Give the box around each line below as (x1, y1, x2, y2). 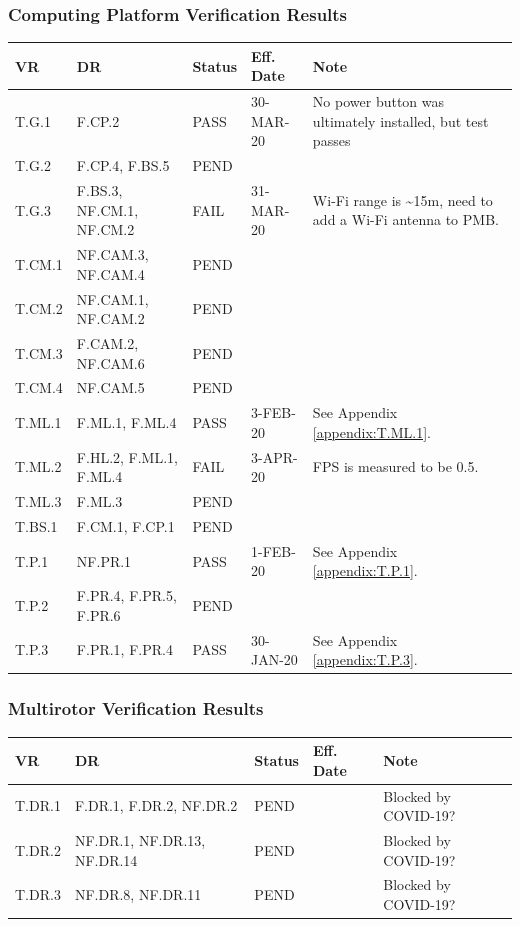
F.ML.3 (76, 491, 123, 512)
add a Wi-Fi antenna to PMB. (312, 209, 499, 230)
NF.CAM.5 (76, 377, 145, 398)
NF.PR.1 (76, 550, 132, 571)
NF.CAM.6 (76, 352, 145, 373)
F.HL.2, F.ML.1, (76, 446, 178, 467)
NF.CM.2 (76, 219, 135, 240)
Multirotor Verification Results (8, 696, 264, 721)
